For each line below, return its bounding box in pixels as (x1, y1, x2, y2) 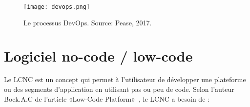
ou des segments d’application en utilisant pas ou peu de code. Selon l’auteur (4, 84, 234, 94)
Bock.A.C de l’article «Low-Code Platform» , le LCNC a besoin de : (4, 93, 209, 104)
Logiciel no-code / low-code (4, 46, 193, 66)
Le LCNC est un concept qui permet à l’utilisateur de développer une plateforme (4, 74, 246, 85)
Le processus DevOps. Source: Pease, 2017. (23, 17, 152, 27)
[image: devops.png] (23, 3, 90, 10)
